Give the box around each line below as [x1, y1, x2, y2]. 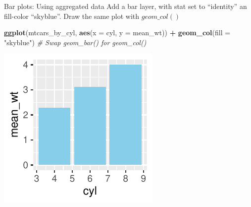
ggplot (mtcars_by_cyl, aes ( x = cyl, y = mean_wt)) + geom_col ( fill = [4, 27, 231, 38]
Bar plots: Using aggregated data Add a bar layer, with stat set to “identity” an [4, 1, 247, 11]
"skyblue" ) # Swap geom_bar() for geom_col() [4, 37, 147, 47]
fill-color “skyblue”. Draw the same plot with [4, 10, 140, 21]
